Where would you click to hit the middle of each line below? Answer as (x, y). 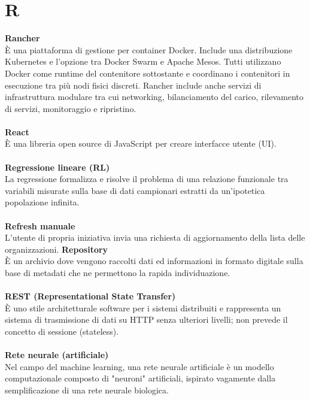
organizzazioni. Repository (57, 249)
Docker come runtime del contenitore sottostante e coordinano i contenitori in (148, 73)
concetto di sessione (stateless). (62, 331)
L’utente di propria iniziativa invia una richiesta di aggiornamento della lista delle (155, 237)
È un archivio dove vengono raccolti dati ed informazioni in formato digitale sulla (154, 261)
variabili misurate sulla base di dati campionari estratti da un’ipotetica (135, 190)
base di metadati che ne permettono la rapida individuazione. (118, 272)
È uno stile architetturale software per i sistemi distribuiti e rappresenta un (143, 307)
